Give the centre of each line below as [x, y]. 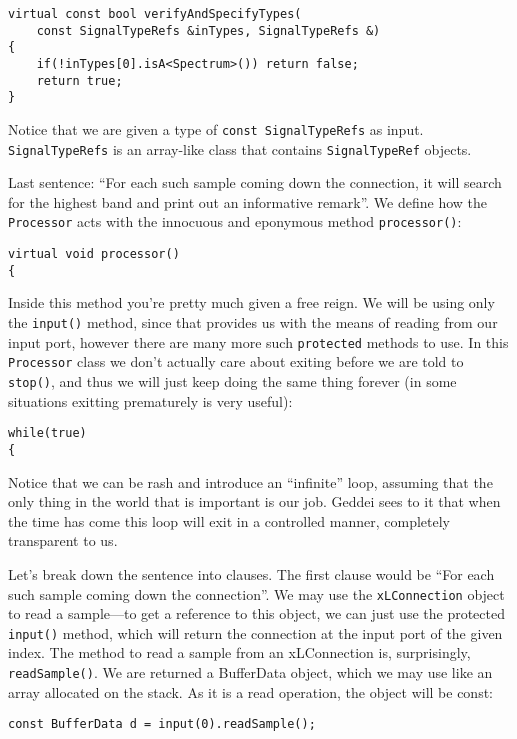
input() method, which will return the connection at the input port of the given [255, 632]
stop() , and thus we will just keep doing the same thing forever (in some [232, 380]
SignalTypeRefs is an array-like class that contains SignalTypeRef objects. [240, 148]
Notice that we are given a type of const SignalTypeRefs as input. [216, 128]
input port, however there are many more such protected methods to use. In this [258, 341]
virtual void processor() [94, 254]
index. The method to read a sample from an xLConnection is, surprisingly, [239, 652]
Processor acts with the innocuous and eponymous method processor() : [235, 221]
